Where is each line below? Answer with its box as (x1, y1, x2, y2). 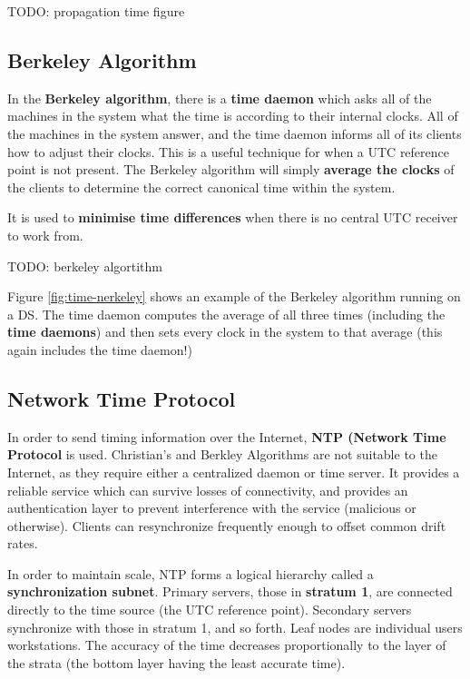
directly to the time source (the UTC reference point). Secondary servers (7, 600, 412, 619)
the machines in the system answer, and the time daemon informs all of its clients (7, 123, 462, 143)
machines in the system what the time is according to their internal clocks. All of (7, 106, 458, 125)
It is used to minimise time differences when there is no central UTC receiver (7, 208, 458, 227)
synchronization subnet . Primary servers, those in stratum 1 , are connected (7, 582, 453, 601)
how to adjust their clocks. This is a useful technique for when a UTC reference (7, 142, 450, 161)
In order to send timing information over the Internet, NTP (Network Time (7, 427, 446, 446)
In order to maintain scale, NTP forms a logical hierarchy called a (7, 564, 374, 583)
